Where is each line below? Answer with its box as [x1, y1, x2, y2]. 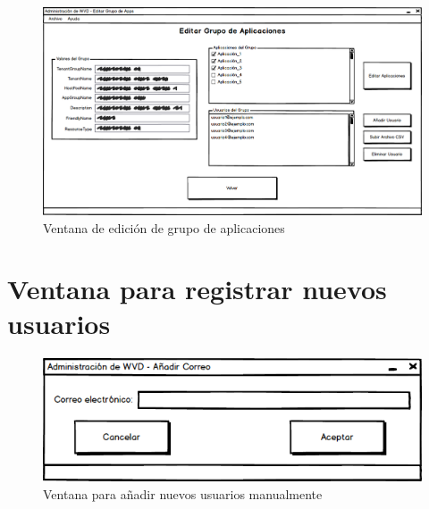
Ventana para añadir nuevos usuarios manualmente [43, 484, 323, 503]
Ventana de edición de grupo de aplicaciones [43, 218, 285, 237]
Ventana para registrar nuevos [7, 271, 387, 307]
